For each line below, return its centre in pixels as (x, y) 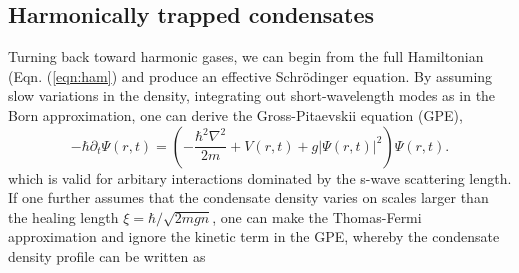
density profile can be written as (107, 255)
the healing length (63, 216)
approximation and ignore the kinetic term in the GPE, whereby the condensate (254, 236)
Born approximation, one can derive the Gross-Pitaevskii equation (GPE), (235, 114)
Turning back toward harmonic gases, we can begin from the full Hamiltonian (246, 56)
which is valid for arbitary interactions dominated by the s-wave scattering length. (260, 177)
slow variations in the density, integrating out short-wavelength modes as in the (252, 95)
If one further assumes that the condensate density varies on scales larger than (248, 197)
